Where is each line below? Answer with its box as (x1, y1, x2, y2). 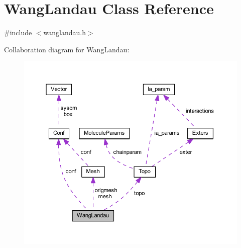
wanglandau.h (43, 27, 86, 38)
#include (4, 27, 32, 38)
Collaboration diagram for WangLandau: (4, 44, 130, 54)
